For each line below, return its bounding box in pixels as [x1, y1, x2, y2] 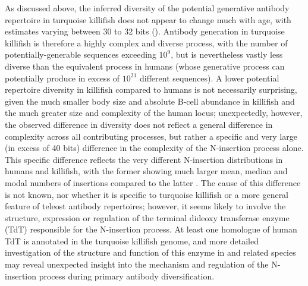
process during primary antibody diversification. [39, 269, 215, 282]
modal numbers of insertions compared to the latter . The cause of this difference [5, 176, 301, 188]
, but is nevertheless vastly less [171, 48, 283, 61]
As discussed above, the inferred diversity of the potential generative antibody [5, 2, 290, 14]
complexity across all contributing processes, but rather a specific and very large [5, 130, 297, 142]
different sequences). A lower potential [139, 71, 279, 84]
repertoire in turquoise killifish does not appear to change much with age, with [5, 13, 291, 26]
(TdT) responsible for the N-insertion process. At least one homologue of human [5, 223, 297, 235]
